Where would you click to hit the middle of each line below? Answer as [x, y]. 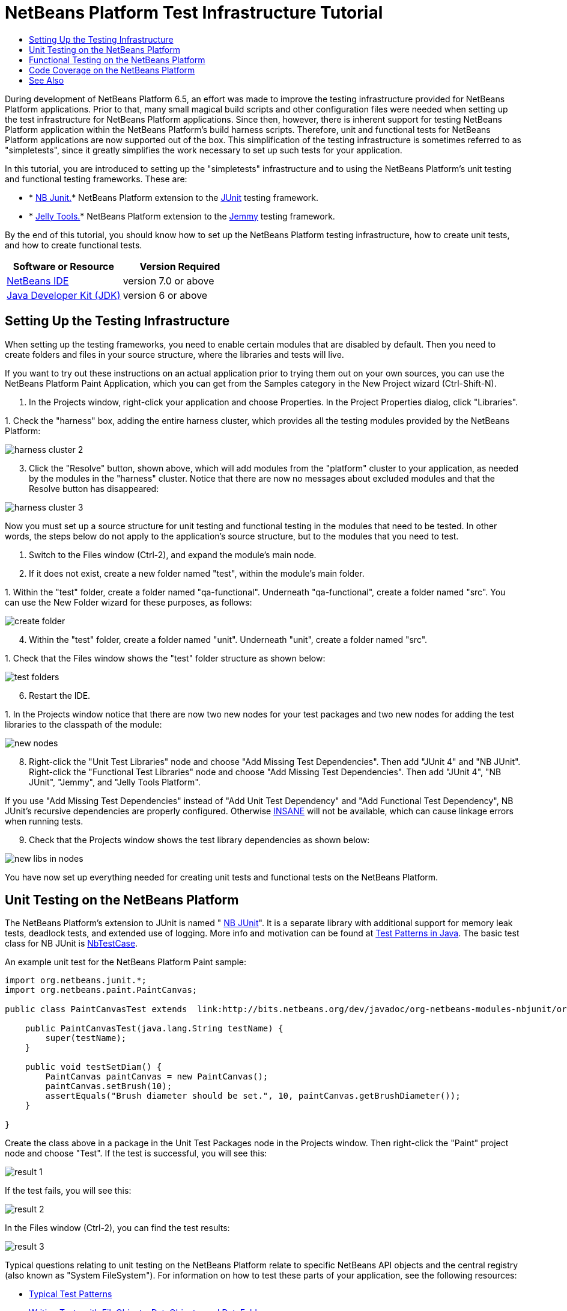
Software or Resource [63, 266]
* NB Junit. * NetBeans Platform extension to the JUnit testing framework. [174, 197]
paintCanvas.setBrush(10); [109, 1086]
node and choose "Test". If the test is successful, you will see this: [136, 1153]
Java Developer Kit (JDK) [64, 295]
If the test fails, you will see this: [68, 1191]
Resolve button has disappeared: [94, 488]
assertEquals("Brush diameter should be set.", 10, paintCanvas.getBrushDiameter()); [253, 1096]
